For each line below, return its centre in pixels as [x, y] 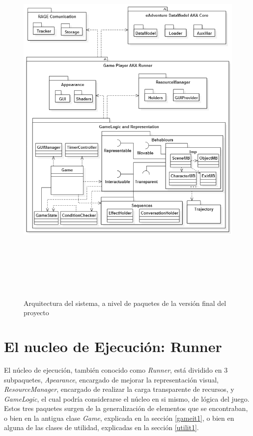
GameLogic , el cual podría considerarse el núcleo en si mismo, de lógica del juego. [127, 398]
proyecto [36, 313]
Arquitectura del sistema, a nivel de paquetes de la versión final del [125, 303]
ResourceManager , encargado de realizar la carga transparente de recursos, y [119, 389]
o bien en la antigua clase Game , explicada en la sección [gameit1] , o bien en [119, 418]
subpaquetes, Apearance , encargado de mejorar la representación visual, [111, 379]
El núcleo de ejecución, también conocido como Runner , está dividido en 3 [116, 369]
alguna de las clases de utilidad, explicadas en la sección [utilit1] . [101, 427]
